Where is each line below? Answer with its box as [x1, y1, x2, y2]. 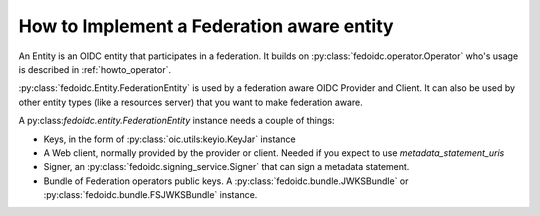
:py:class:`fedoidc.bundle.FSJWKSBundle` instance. [43, 189, 258, 201]
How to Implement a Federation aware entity [18, 15, 394, 37]
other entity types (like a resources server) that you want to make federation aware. [18, 96, 364, 108]
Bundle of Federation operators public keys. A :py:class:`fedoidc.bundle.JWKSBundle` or [43, 175, 409, 187]
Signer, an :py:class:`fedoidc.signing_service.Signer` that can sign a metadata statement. [43, 161, 410, 173]
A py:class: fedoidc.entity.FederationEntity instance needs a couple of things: [18, 115, 335, 127]
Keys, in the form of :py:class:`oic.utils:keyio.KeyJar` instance [43, 133, 296, 145]
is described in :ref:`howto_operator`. [18, 63, 172, 75]
